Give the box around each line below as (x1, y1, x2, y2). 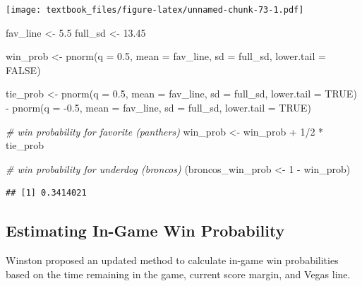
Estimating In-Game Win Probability (6, 220, 285, 242)
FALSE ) (6, 62, 41, 77)
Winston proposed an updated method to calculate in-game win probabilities (6, 253, 339, 268)
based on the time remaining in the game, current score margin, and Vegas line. (6, 266, 351, 281)
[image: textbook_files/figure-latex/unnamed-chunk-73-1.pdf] (6, 5, 304, 15)
